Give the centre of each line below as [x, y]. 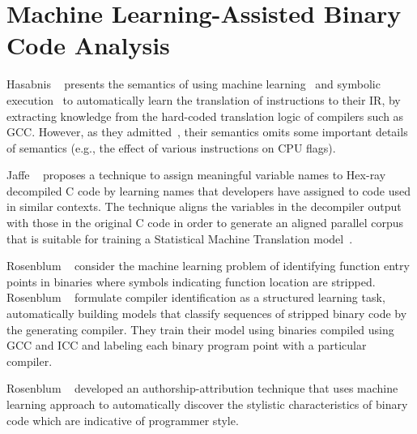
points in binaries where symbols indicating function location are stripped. [191, 281]
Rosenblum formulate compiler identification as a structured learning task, [196, 297]
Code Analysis [88, 45]
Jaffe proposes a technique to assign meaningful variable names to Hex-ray [196, 175]
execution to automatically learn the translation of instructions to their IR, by [204, 99]
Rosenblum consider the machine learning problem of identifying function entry [208, 266]
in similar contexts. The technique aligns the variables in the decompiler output [204, 206]
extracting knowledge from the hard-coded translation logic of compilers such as [205, 116]
